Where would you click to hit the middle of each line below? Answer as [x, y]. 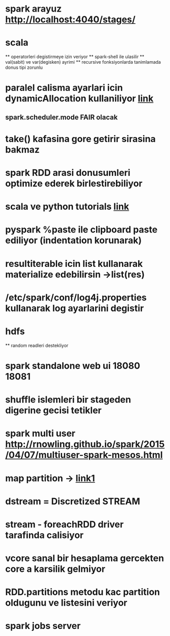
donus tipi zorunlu [24, 67]
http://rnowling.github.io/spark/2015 [85, 444]
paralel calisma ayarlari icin [64, 88]
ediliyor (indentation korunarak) [74, 240]
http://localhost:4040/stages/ [70, 19]
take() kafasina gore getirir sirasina [80, 139]
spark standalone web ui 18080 [73, 366]
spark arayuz [33, 9]
